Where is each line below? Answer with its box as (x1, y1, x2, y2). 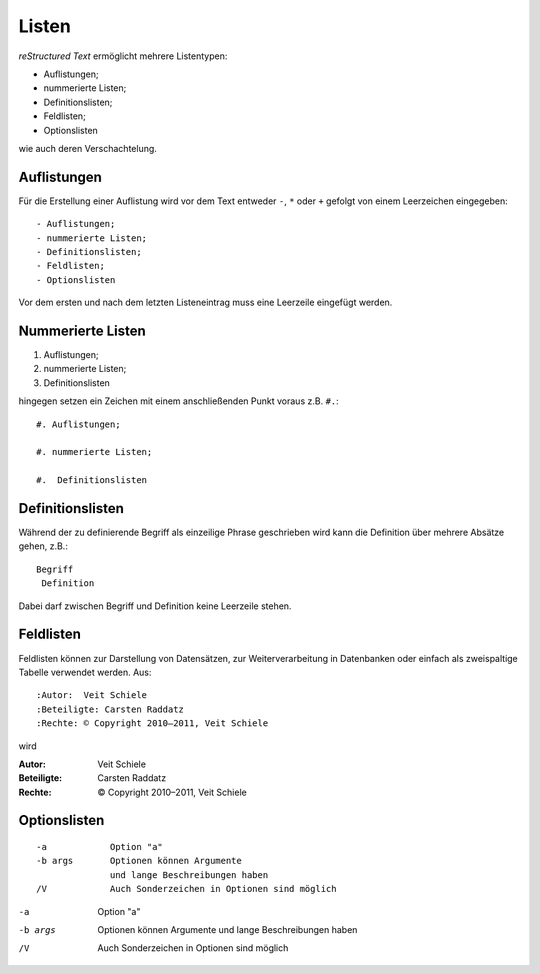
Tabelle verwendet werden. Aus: (18, 666, 152, 678)
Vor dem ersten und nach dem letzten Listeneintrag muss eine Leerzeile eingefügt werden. (18, 296, 393, 309)
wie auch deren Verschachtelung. (18, 142, 157, 154)
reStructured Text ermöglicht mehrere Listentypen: (18, 50, 228, 62)
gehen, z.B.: (18, 540, 69, 552)
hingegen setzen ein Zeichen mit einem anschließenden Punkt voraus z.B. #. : (18, 395, 339, 407)
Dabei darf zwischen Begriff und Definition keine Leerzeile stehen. (18, 600, 292, 612)
